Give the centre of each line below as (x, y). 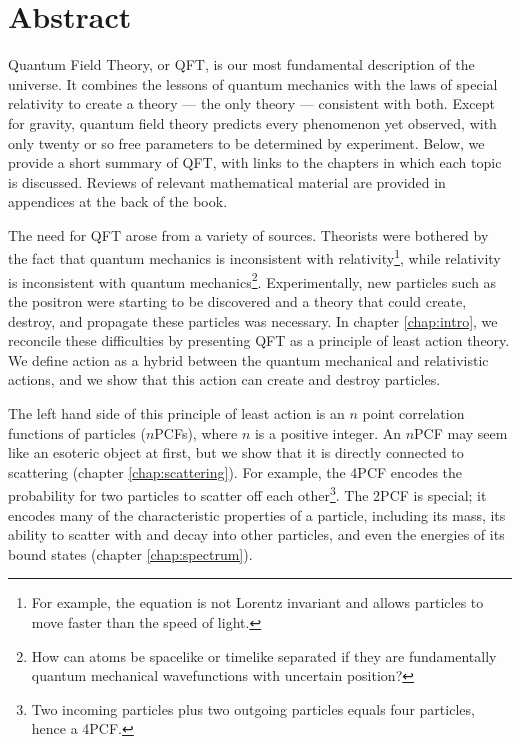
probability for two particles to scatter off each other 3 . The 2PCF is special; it (247, 493)
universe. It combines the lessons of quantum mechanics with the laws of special (253, 83)
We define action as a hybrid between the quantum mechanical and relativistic (248, 359)
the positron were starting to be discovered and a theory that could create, (237, 300)
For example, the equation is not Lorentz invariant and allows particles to (257, 602)
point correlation (413, 412)
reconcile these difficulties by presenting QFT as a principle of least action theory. (259, 340)
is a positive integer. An (327, 432)
